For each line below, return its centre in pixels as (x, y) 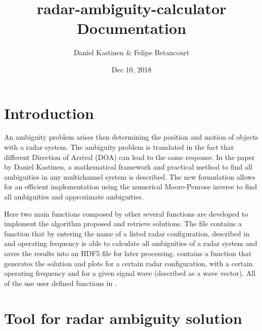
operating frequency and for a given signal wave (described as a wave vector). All (130, 273)
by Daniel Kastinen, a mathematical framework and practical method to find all (128, 167)
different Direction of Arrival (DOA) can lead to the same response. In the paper (129, 157)
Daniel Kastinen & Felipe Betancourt (132, 52)
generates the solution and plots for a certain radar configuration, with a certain (128, 263)
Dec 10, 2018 (132, 69)
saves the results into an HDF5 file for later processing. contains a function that (128, 253)
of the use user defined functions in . (60, 283)
